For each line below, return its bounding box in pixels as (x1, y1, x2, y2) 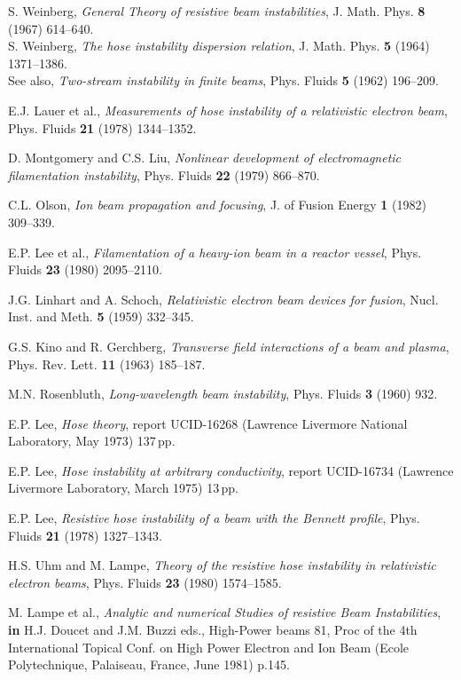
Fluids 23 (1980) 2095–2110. (8, 260, 162, 279)
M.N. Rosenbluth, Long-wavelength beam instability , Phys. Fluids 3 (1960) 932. (8, 384, 438, 403)
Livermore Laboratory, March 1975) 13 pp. (8, 478, 239, 497)
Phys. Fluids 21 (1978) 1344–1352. (8, 118, 197, 137)
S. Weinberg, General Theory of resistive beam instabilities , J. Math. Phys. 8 (8, 2, 426, 20)
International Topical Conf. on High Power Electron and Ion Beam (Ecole (8, 637, 410, 656)
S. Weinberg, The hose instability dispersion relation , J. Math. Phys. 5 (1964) (8, 36, 430, 55)
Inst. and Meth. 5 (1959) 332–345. (8, 307, 194, 326)
